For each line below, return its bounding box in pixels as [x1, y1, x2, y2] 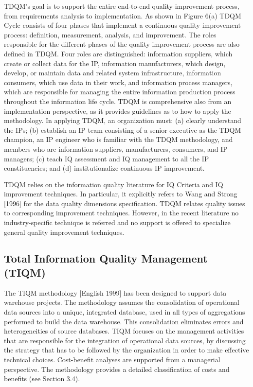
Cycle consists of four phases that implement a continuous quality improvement [4, 20, 241, 30]
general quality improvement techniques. [4, 227, 125, 237]
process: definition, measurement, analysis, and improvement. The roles [4, 29, 217, 39]
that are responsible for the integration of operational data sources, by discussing [4, 335, 246, 345]
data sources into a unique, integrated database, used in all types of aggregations [4, 307, 245, 317]
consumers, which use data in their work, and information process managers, [4, 77, 233, 87]
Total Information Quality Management [4, 250, 208, 265]
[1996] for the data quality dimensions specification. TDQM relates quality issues [4, 198, 245, 208]
